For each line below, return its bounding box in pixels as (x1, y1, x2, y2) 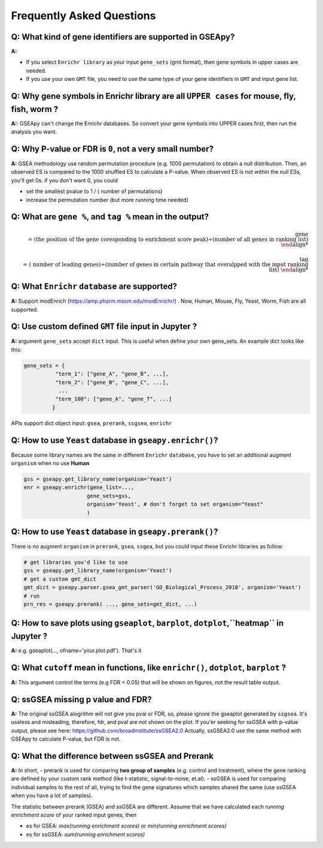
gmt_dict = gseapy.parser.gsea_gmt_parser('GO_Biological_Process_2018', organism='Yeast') (23, 584, 301, 591)
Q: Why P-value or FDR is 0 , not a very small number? (11, 144, 214, 154)
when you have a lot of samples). (11, 792, 93, 799)
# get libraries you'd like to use (23, 559, 128, 566)
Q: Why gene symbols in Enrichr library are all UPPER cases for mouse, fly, (11, 91, 296, 101)
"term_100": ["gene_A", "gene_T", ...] (54, 396, 172, 403)
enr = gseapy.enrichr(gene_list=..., (23, 484, 135, 491)
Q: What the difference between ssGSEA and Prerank (11, 751, 214, 761)
